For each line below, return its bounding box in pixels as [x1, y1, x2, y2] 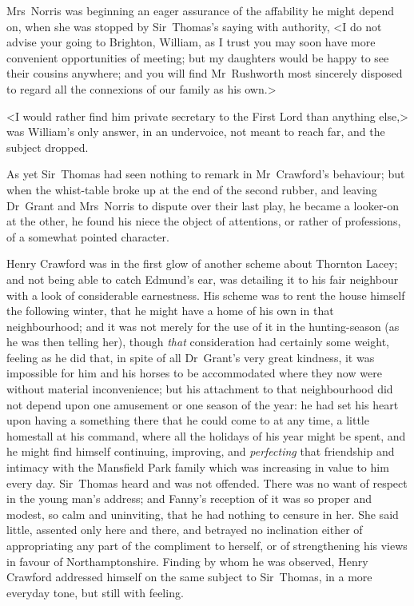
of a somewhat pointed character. [6, 228, 169, 245]
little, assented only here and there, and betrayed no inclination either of [6, 521, 363, 538]
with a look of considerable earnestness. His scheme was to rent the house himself [6, 286, 405, 303]
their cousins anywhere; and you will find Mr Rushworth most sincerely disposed [6, 65, 403, 82]
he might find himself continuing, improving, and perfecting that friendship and [6, 443, 395, 460]
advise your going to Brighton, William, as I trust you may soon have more [6, 34, 376, 50]
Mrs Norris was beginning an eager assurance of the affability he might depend [6, 2, 395, 18]
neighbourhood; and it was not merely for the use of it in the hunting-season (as [6, 317, 400, 334]
